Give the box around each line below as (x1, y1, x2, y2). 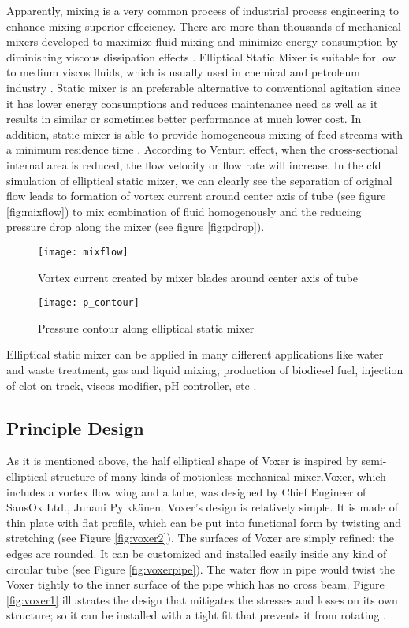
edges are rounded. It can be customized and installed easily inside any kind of (6, 544, 387, 561)
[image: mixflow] (38, 246, 128, 258)
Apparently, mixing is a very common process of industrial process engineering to (6, 2, 400, 18)
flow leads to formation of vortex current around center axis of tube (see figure (6, 188, 386, 204)
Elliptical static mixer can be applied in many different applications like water (6, 346, 384, 362)
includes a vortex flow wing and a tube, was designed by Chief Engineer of (6, 483, 366, 500)
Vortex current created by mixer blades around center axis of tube (38, 269, 359, 285)
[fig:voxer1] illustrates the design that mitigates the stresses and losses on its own (6, 591, 398, 608)
